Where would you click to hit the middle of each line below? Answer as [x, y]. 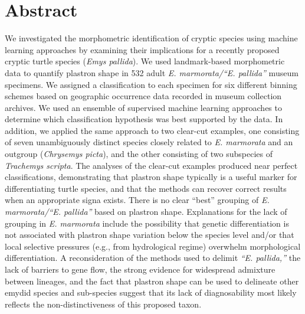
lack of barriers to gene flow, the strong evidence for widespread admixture [140, 269]
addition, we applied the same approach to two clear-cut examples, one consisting [152, 130]
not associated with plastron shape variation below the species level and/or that [150, 235]
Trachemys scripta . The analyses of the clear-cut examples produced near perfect [151, 165]
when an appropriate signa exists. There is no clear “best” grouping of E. [137, 200]
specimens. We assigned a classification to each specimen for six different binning [151, 84]
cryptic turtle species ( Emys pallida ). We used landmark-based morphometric [145, 61]
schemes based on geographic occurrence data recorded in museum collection [143, 96]
